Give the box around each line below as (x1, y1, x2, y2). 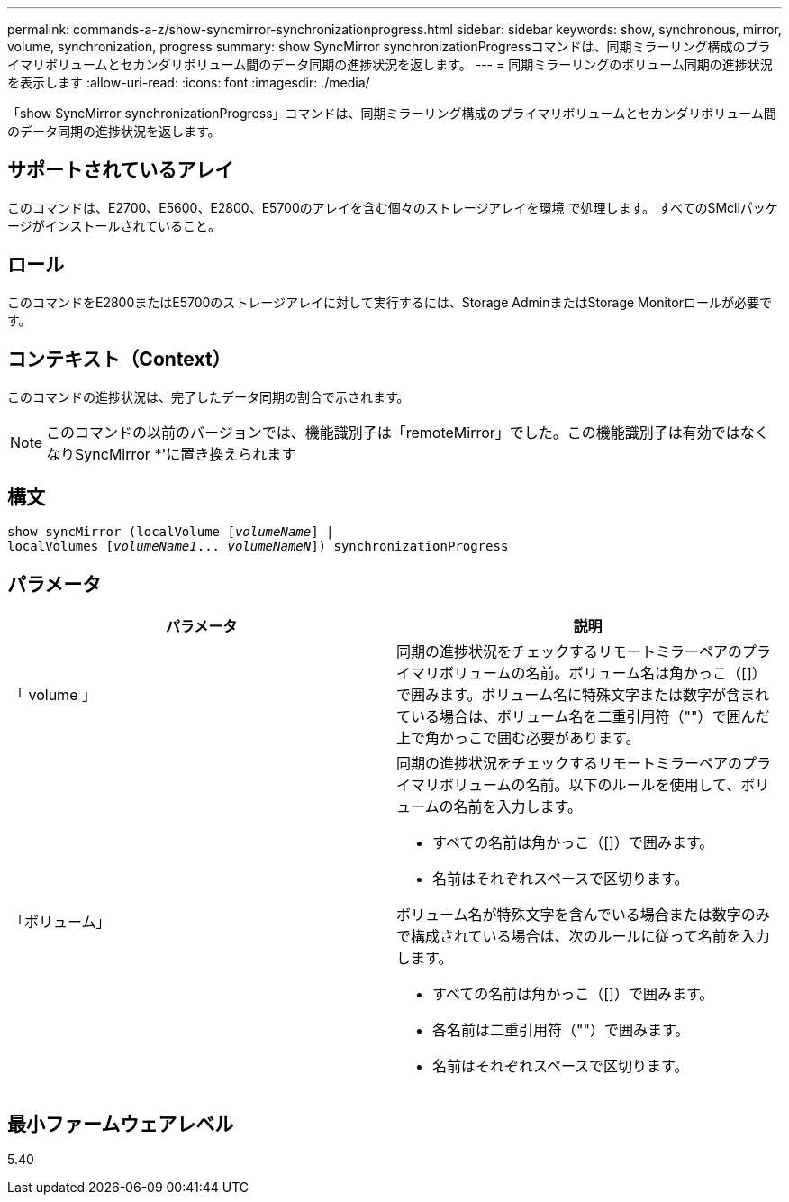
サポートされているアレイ (7, 159, 234, 182)
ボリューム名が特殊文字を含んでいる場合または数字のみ (396, 906, 770, 924)
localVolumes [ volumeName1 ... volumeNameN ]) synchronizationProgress (7, 539, 509, 554)
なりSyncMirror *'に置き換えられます (46, 444, 296, 463)
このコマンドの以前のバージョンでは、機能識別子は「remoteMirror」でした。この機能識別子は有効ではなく (46, 423, 769, 442)
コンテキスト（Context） (7, 348, 231, 371)
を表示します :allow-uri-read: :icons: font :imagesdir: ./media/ (7, 75, 370, 90)
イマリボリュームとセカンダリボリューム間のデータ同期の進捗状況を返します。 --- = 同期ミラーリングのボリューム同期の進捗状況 (7, 57, 773, 72)
